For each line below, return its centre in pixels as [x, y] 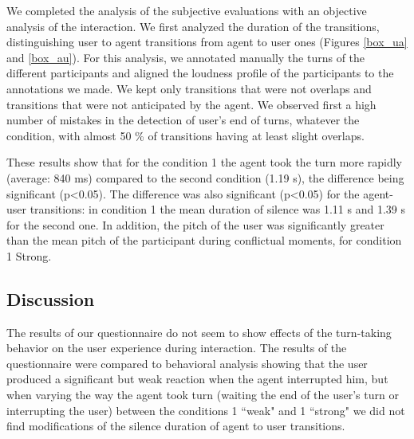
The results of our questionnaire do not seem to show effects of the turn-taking [199, 332]
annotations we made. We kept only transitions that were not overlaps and [189, 88]
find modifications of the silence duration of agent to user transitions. [176, 426]
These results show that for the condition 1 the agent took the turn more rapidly [204, 162]
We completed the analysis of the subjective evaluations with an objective [187, 10]
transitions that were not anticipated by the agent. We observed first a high [191, 104]
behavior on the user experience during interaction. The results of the [177, 348]
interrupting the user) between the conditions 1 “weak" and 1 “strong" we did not [206, 410]
